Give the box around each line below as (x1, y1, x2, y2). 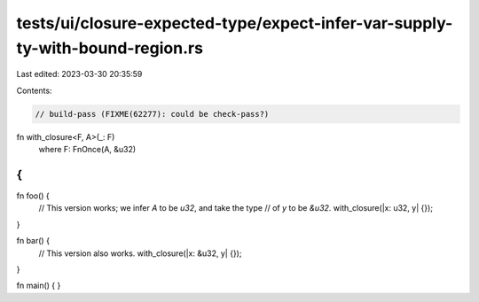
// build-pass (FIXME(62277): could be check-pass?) (35, 109, 270, 119)
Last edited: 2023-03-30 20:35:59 (16, 69, 143, 80)
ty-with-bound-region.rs (16, 38, 204, 58)
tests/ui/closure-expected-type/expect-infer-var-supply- (16, 13, 453, 33)
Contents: (16, 85, 52, 96)
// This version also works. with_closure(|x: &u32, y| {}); (38, 248, 242, 259)
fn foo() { (16, 190, 51, 201)
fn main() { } (16, 280, 61, 291)
